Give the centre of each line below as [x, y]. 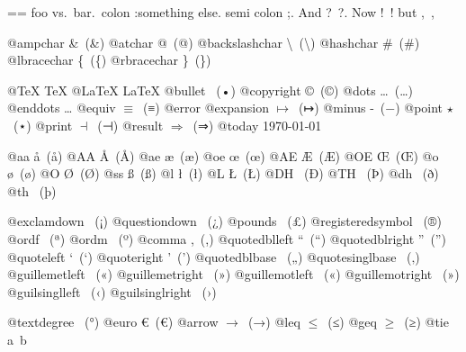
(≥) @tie [426, 322]
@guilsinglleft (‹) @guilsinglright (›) [112, 291]
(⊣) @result [130, 125]
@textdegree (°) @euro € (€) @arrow [113, 322]
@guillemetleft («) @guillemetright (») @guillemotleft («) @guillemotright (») [233, 274]
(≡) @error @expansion [206, 108]
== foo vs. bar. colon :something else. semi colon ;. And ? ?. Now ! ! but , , [221, 12]
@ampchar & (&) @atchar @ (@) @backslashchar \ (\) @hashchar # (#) [214, 42]
